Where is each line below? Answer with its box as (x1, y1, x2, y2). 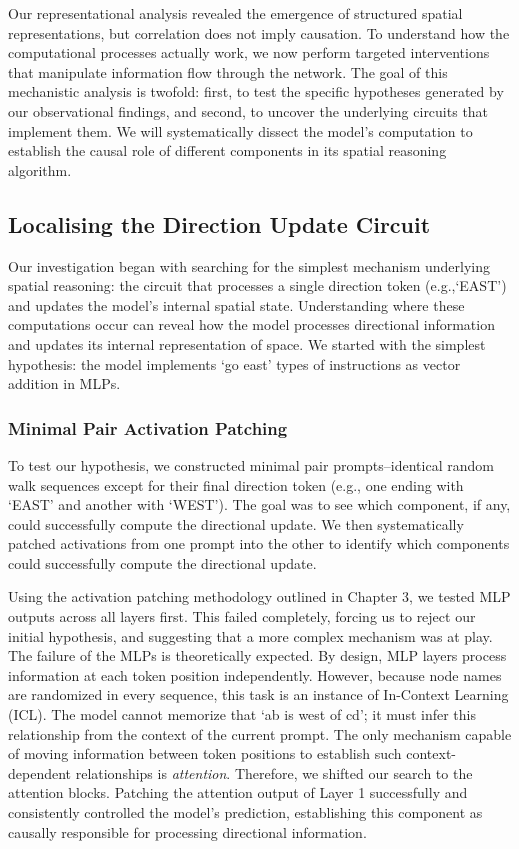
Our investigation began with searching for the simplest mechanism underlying (8, 255, 491, 276)
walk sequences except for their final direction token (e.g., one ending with (8, 474, 464, 495)
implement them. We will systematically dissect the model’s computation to (8, 120, 473, 141)
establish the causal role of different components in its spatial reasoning (8, 140, 447, 161)
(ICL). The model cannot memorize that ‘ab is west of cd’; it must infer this (8, 704, 476, 725)
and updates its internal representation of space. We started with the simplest (8, 333, 486, 354)
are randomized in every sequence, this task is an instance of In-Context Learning (8, 684, 509, 705)
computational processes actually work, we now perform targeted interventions (8, 42, 490, 63)
